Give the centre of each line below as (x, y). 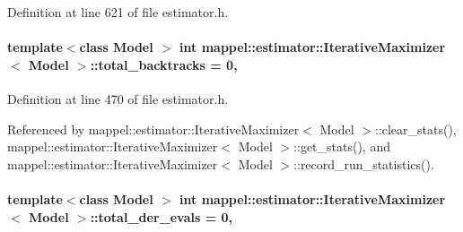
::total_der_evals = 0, (162, 216)
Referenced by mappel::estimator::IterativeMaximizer (153, 129)
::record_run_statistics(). (364, 163)
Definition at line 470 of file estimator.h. (118, 98)
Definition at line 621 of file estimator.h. (118, 12)
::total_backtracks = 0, (164, 64)
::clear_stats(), (415, 129)
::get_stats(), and (342, 146)
